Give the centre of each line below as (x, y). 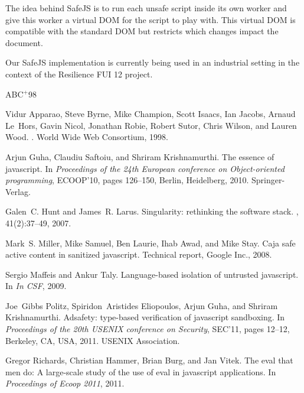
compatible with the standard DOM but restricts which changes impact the (142, 31)
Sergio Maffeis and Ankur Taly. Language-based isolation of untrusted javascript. (152, 274)
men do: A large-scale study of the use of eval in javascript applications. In (141, 371)
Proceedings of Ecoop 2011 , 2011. (65, 383)
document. (24, 42)
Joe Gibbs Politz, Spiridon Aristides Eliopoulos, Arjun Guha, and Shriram (142, 305)
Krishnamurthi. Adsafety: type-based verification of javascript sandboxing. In (145, 317)
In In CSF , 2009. (36, 286)
